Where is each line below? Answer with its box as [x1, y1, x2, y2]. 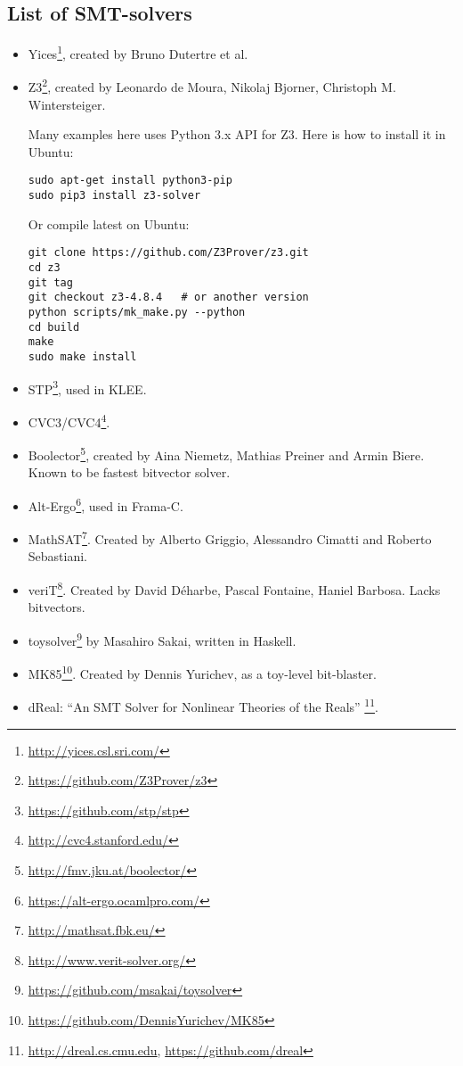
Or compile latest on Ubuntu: [28, 214, 190, 233]
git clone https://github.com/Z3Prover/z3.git [28, 246, 309, 260]
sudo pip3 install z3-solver [28, 189, 201, 202]
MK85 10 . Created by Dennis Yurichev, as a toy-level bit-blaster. [28, 662, 377, 682]
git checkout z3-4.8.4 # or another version [28, 291, 309, 304]
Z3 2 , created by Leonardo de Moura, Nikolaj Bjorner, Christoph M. [28, 75, 396, 96]
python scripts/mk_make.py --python [28, 306, 246, 319]
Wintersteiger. [28, 95, 106, 113]
